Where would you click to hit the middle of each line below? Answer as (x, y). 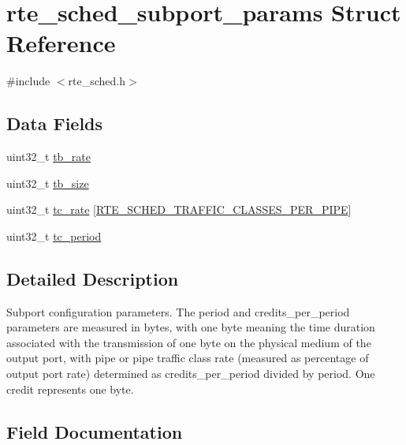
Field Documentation (95, 431)
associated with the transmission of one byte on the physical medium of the (189, 342)
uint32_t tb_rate (49, 157)
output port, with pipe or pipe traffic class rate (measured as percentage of (188, 358)
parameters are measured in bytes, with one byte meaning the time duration (191, 327)
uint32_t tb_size (48, 183)
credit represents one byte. (70, 389)
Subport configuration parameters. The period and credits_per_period (178, 311)
